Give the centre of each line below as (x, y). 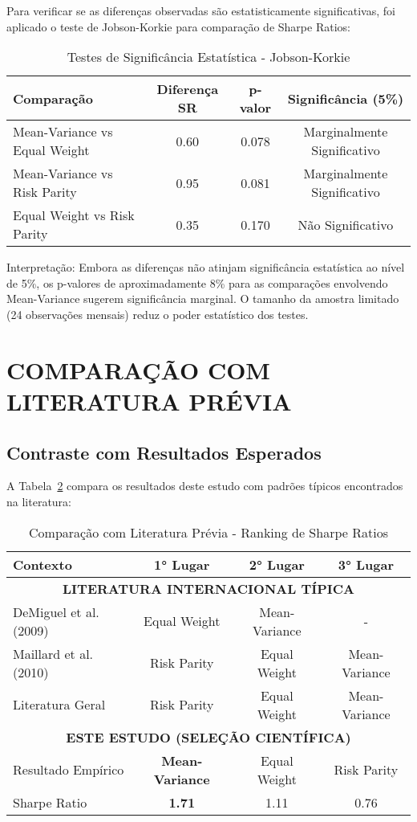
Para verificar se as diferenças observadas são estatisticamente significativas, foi (201, 10)
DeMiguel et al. (56, 611)
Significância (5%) (346, 98)
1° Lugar (182, 564)
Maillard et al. (53, 653)
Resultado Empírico (69, 770)
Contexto (43, 564)
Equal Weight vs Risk (74, 215)
